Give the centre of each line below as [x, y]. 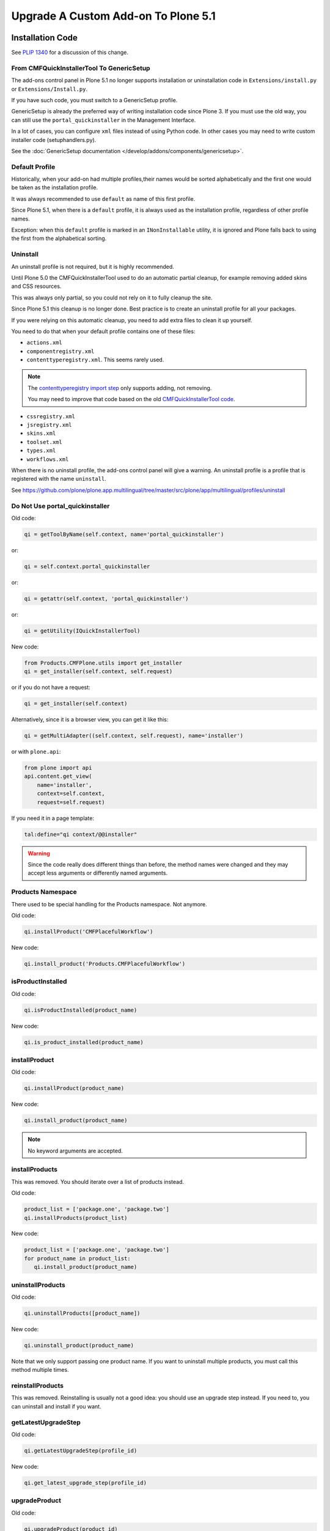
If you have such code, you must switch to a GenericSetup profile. [94, 100]
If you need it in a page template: [53, 818]
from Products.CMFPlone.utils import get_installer [103, 663]
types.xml [41, 451]
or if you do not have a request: [51, 687]
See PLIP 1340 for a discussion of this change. [70, 53]
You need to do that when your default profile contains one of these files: [103, 331]
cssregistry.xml [51, 416]
